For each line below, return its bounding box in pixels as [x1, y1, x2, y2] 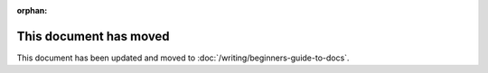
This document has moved [16, 28, 171, 44]
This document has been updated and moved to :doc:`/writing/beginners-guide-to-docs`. [16, 52, 350, 63]
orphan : [16, 5, 48, 15]
